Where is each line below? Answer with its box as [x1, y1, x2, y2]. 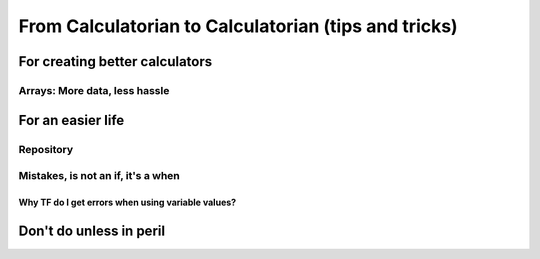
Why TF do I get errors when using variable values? [18, 196, 237, 208]
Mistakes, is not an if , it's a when [18, 169, 180, 183]
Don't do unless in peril [18, 222, 165, 239]
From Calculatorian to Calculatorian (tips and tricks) [18, 15, 459, 37]
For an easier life [18, 111, 125, 129]
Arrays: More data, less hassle [18, 83, 170, 97]
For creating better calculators [18, 53, 213, 70]
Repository [18, 142, 74, 156]
